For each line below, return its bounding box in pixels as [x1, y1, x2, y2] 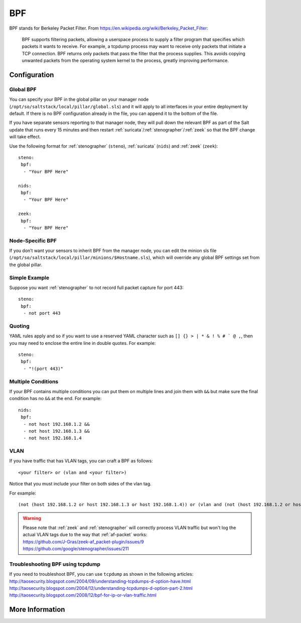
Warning [23, 515, 41, 522]
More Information [9, 605, 65, 614]
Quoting [9, 322, 30, 329]
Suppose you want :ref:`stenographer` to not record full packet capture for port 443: [9, 284, 184, 291]
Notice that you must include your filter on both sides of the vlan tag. [9, 481, 152, 487]
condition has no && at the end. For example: [9, 396, 102, 402]
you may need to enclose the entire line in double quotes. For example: [9, 340, 156, 346]
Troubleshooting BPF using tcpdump [9, 560, 100, 567]
